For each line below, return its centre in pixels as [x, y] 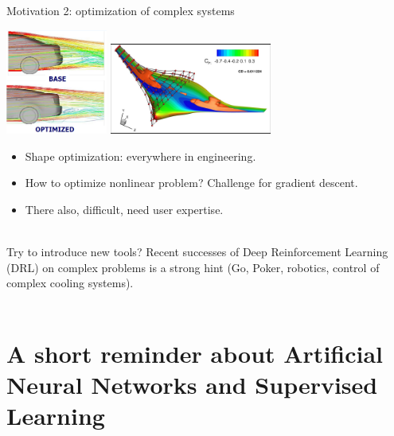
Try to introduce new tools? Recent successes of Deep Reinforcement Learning [197, 252]
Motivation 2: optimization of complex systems [121, 10]
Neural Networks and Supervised [192, 385]
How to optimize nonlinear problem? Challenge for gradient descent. [191, 183]
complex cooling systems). [70, 283]
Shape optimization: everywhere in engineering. [140, 156]
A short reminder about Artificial [195, 353]
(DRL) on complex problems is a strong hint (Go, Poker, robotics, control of [193, 267]
